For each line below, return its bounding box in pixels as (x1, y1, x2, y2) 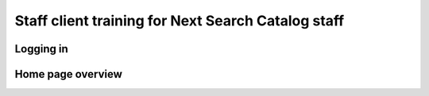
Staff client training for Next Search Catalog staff (14, 12, 345, 29)
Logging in (14, 42, 69, 56)
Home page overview (14, 67, 123, 81)
